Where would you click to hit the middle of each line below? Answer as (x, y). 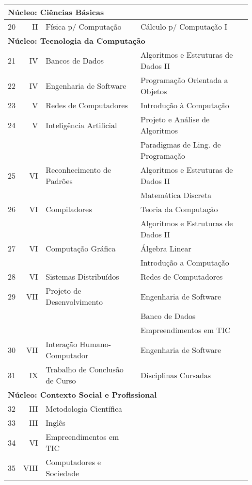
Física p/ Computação (84, 26)
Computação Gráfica (81, 248)
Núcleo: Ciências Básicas (56, 12)
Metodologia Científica (84, 409)
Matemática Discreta (176, 195)
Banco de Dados (168, 316)
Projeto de (63, 291)
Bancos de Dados (75, 60)
